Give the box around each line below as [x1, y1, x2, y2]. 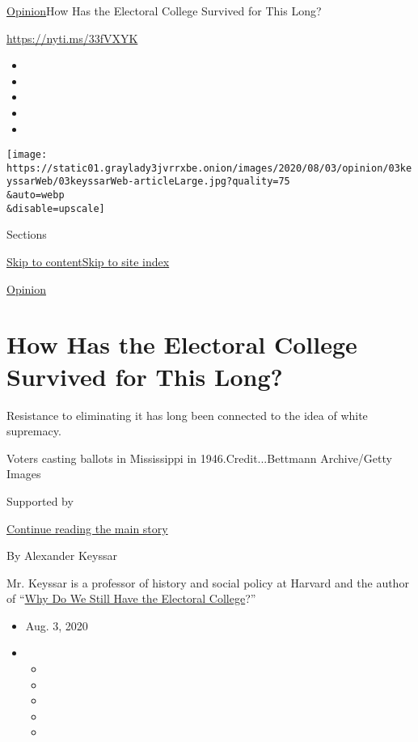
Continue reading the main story [6, 519, 168, 536]
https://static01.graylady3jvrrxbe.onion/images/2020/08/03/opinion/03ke [6, 162, 412, 174]
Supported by [6, 492, 74, 509]
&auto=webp [6, 189, 65, 201]
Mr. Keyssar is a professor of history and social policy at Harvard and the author [6, 574, 409, 591]
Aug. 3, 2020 [25, 617, 88, 634]
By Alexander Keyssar [6, 547, 117, 564]
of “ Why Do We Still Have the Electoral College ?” [6, 590, 256, 607]
